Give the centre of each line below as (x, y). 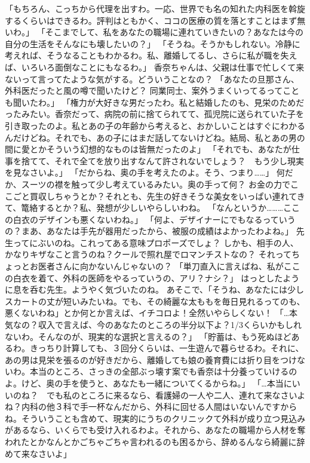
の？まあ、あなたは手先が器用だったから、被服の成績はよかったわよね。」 (149, 231)
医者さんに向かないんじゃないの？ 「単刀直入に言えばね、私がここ (169, 266)
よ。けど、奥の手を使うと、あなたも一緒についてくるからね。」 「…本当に (148, 383)
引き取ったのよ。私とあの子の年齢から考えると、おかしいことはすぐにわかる (155, 125)
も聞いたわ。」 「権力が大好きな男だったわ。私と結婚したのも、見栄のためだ (155, 102)
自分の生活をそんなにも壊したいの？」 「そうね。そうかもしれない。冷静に (153, 43)
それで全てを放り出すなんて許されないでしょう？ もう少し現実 (179, 160)
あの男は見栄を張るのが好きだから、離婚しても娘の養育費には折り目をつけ (151, 359)
